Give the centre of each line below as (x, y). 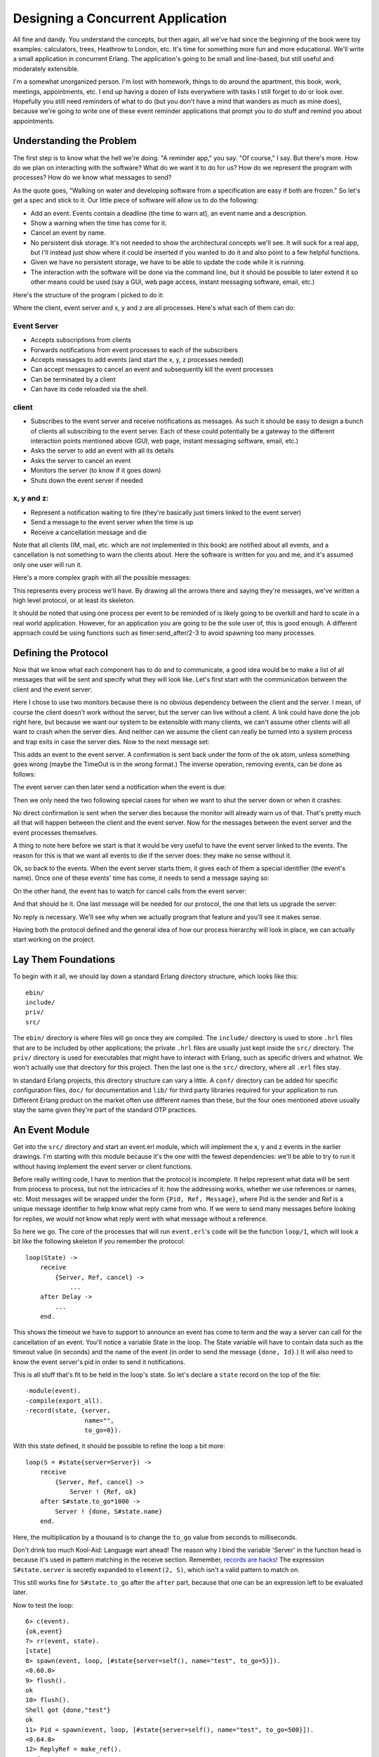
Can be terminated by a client (73, 379)
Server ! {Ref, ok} (103, 1491)
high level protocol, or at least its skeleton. (74, 600)
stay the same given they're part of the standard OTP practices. (105, 1110)
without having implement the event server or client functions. (103, 1166)
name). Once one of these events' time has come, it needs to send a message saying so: (141, 878)
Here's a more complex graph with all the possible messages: (102, 578)
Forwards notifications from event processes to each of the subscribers (134, 350)
